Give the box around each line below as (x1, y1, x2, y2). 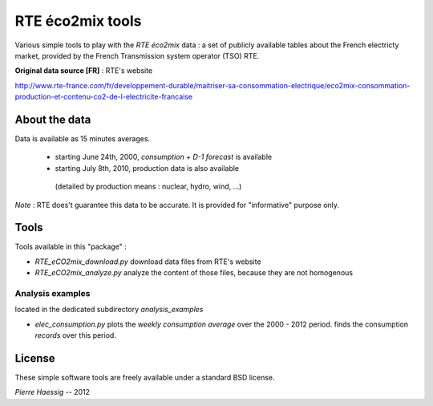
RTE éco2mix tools (14, 12, 142, 30)
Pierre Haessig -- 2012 (14, 388, 91, 397)
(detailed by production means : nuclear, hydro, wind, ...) (55, 181, 242, 192)
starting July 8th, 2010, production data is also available (55, 163, 240, 173)
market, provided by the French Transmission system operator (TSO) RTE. (14, 51, 260, 60)
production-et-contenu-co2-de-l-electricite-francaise (14, 92, 192, 102)
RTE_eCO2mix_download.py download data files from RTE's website (34, 257, 261, 266)
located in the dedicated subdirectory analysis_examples (14, 305, 204, 315)
